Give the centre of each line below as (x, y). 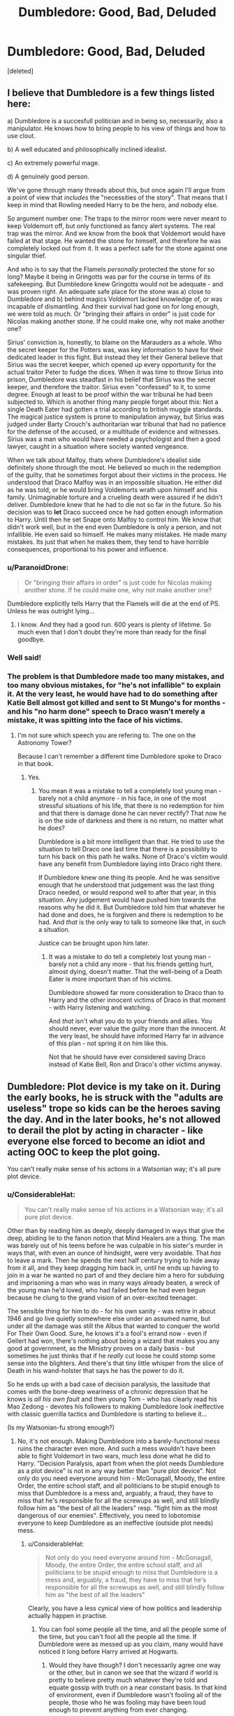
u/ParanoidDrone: (38, 567)
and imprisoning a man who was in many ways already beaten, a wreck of (114, 1283)
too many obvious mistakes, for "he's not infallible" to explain (114, 685)
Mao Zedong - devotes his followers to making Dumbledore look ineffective (116, 1407)
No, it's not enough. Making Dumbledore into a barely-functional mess (118, 1441)
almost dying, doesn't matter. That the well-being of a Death (135, 972)
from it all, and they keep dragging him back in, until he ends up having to (113, 1268)
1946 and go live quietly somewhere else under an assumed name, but (109, 1319)
